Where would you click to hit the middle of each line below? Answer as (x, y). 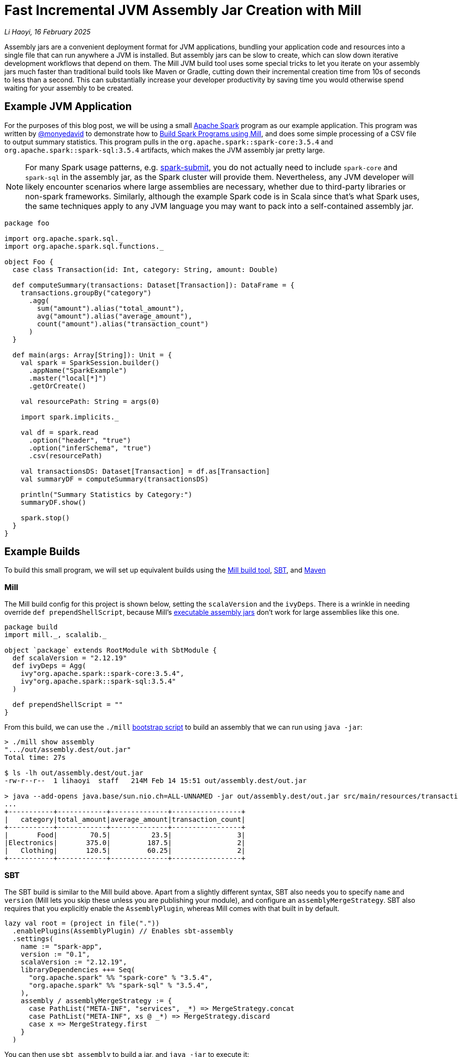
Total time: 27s (35, 758)
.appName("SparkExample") (78, 370)
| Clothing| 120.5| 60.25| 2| (125, 851)
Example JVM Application (68, 107)
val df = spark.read (59, 432)
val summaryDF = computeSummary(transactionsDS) (115, 479)
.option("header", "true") (80, 440)
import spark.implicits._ (70, 417)
